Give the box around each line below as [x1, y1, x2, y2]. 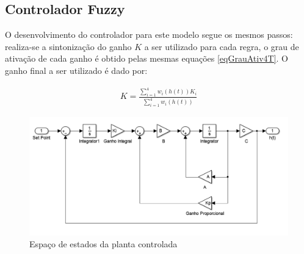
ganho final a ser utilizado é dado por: [5, 64, 148, 76]
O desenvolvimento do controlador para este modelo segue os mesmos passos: [5, 28, 293, 41]
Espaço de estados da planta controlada [29, 238, 178, 250]
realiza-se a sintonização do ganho [5, 40, 132, 53]
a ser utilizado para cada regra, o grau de [144, 40, 299, 53]
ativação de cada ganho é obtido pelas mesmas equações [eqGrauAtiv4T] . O [5, 52, 288, 65]
